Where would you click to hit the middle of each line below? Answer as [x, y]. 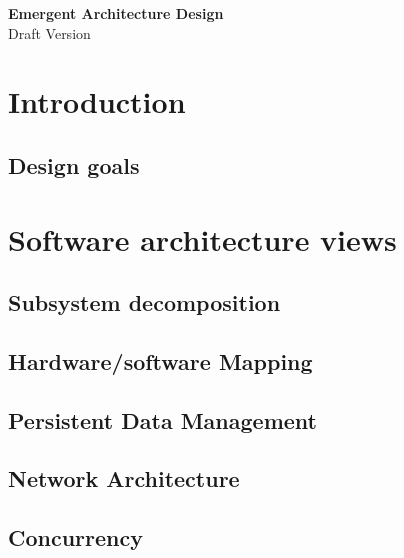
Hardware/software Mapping [160, 360]
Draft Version [49, 32]
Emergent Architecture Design [116, 13]
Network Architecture [124, 478]
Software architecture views [202, 238]
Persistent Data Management [162, 419]
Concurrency [75, 537]
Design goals [74, 164]
